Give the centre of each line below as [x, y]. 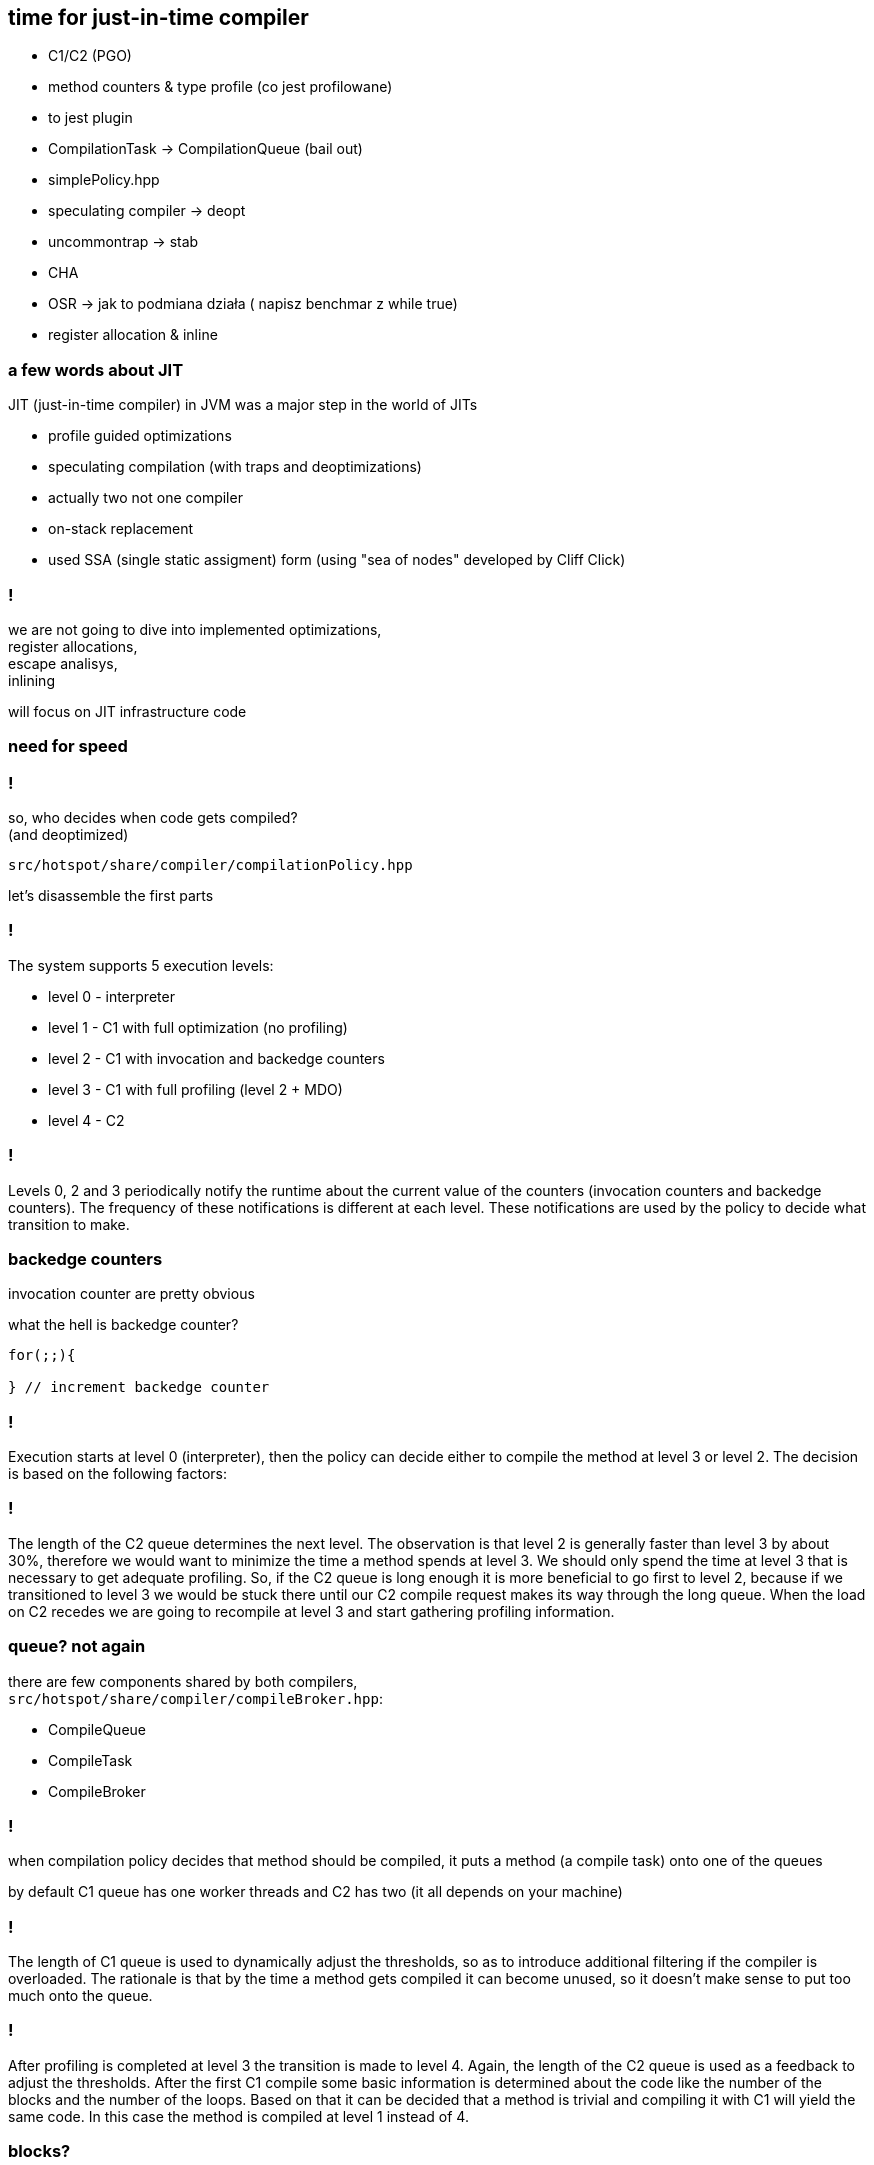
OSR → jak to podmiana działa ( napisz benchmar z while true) [253, 304]
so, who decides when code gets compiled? [153, 818]
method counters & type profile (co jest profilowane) [220, 87]
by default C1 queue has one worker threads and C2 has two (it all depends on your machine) [315, 1892]
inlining [31, 680]
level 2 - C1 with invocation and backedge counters [216, 1058]
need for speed [68, 746]
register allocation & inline [133, 335]
